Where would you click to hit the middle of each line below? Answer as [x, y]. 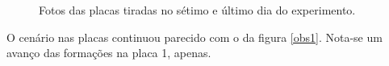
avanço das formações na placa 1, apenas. [109, 53]
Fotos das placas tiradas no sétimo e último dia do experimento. [197, 10]
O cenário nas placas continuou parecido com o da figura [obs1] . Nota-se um [194, 37]
